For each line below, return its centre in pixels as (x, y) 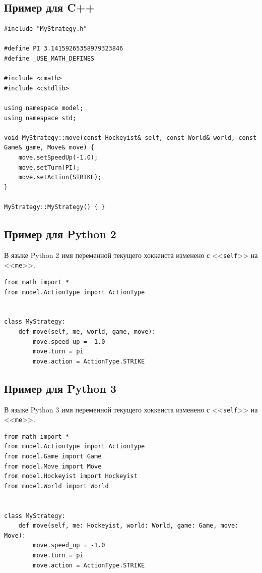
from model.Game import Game (53, 457)
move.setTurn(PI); (49, 167)
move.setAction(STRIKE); (60, 177)
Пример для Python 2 (60, 233)
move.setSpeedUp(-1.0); (58, 157)
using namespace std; (40, 118)
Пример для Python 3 (60, 388)
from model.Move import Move (53, 466)
